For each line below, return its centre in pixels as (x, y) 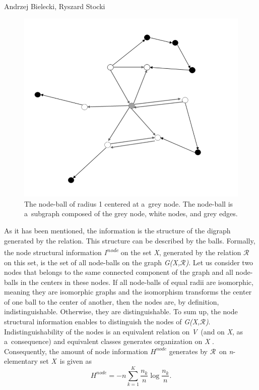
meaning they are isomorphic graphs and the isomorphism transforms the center (128, 292)
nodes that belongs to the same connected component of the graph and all (119, 272)
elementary (21, 361)
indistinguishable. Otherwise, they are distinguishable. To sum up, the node (121, 311)
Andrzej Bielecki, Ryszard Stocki (55, 6)
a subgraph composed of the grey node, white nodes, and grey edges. (131, 213)
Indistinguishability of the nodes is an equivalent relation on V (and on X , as (123, 331)
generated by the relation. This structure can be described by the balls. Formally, (130, 240)
